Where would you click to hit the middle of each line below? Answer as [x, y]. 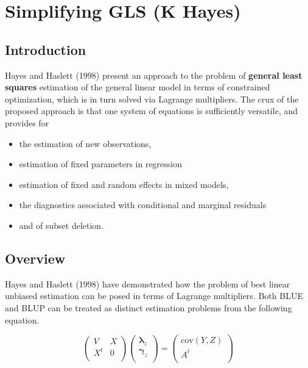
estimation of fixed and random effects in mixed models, [124, 184]
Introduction [46, 49]
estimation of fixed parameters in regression [101, 164]
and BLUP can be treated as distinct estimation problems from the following [149, 307]
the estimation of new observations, [85, 143]
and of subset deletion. [61, 225]
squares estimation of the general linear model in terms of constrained [138, 87]
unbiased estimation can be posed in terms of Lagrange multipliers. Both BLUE [154, 296]
